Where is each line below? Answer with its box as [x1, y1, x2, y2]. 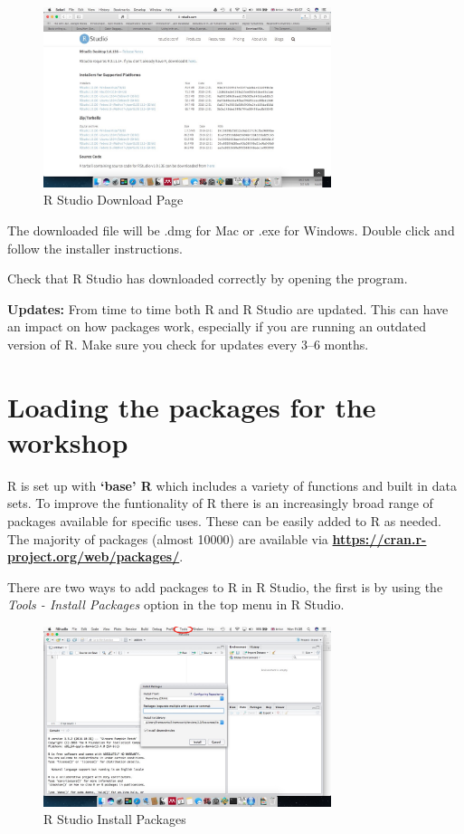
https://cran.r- [332, 529, 427, 548]
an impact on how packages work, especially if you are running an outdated [7, 317, 427, 336]
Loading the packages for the [7, 388, 376, 425]
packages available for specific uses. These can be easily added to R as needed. [7, 512, 441, 530]
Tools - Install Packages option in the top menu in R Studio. [7, 595, 345, 614]
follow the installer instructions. [7, 238, 183, 257]
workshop [7, 423, 128, 460]
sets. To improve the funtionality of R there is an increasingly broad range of [7, 494, 433, 513]
